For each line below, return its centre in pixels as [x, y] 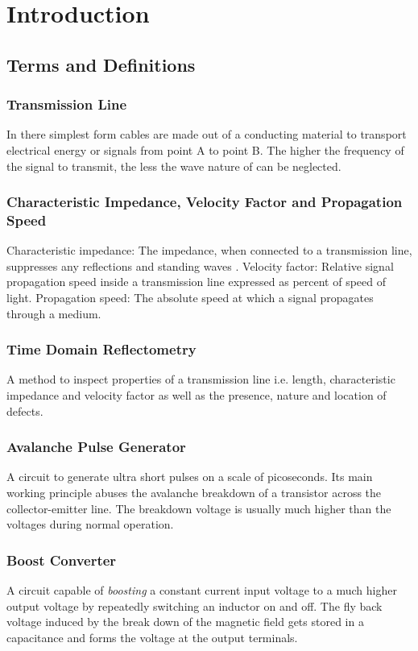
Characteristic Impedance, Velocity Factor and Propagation [205, 202]
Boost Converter [62, 560]
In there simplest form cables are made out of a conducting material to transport [207, 134]
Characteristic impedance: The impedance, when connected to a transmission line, [209, 250]
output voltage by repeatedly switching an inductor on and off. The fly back [195, 605]
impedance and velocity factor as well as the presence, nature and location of [197, 395]
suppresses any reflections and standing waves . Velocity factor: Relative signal [200, 265]
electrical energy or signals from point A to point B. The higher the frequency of [205, 149]
